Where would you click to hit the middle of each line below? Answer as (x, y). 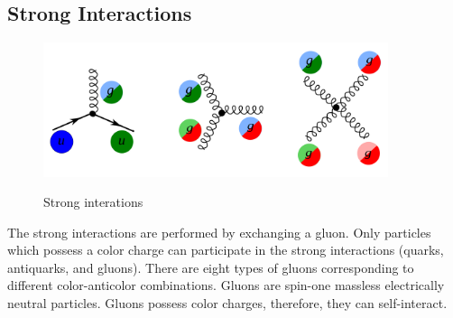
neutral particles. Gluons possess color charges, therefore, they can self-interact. (227, 303)
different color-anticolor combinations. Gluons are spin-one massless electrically (226, 285)
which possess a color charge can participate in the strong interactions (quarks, (226, 250)
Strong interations (93, 202)
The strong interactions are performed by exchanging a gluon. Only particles (219, 232)
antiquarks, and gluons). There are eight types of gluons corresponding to (211, 267)
